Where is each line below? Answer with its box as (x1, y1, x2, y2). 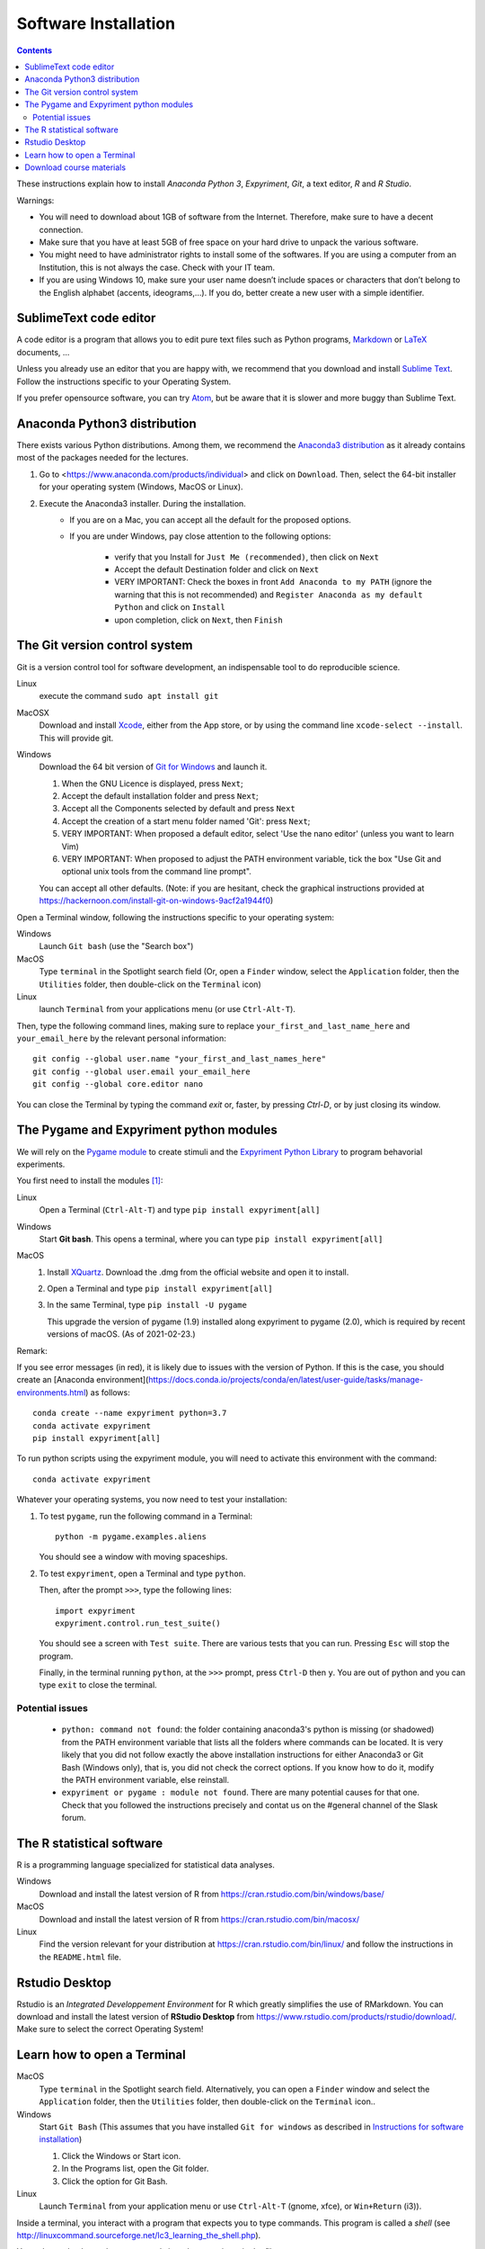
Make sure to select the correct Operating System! (16, 2024, 204, 2035)
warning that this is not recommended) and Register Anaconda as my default (114, 589, 423, 600)
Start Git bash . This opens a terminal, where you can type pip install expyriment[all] (39, 1233, 384, 1244)
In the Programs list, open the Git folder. (61, 2164, 209, 2174)
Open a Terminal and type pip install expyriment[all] (47, 1283, 273, 1295)
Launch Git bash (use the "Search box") (39, 941, 194, 952)
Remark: (16, 1345, 48, 1356)
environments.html (16, 1386, 86, 1398)
